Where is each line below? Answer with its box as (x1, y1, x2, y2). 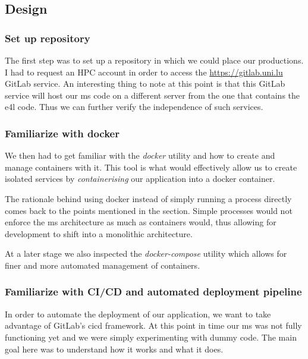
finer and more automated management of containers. (5, 259, 200, 271)
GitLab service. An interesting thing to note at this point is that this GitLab (5, 77, 285, 90)
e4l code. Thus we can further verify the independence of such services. (5, 100, 263, 113)
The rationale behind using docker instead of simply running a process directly (5, 192, 292, 204)
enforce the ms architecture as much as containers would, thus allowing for (5, 216, 276, 228)
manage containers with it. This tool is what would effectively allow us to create (5, 160, 297, 173)
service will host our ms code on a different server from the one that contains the (5, 89, 300, 101)
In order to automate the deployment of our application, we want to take (5, 307, 271, 320)
